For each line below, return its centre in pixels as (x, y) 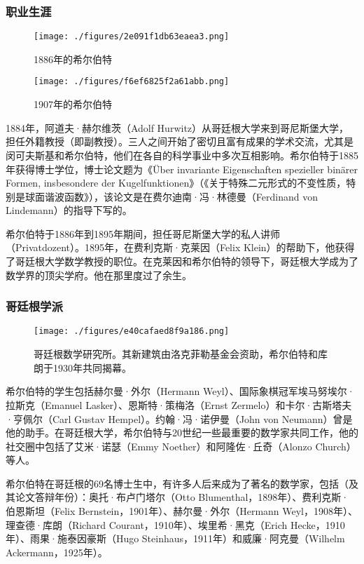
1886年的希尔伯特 (73, 59)
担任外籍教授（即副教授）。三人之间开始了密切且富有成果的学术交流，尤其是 (180, 141)
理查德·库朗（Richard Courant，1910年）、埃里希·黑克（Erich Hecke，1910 (175, 524)
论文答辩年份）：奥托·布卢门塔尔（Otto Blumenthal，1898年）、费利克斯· (182, 497)
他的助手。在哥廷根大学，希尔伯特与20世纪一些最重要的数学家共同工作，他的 (182, 432)
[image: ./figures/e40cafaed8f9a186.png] (132, 331)
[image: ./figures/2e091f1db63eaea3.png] (132, 37)
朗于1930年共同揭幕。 (83, 367)
